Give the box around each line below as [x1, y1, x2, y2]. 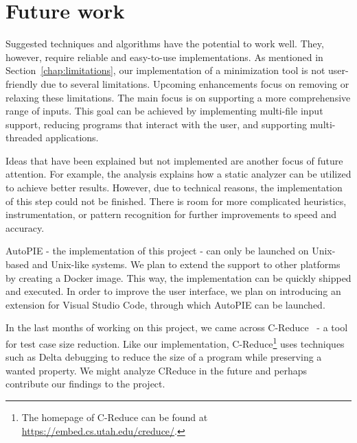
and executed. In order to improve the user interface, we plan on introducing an [5, 284, 341, 298]
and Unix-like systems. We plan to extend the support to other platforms [32, 257, 341, 272]
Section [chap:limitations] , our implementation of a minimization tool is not [5, 63, 325, 77]
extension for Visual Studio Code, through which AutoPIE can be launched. [5, 297, 325, 311]
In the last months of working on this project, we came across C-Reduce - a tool [5, 320, 348, 335]
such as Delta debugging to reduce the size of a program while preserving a [5, 350, 322, 364]
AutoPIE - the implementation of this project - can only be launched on [5, 243, 309, 258]
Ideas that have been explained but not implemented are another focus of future [5, 153, 343, 167]
